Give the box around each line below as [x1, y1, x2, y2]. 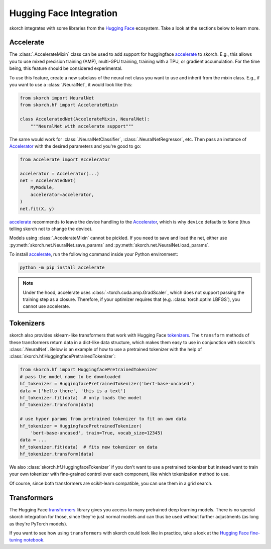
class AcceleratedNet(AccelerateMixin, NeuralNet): [20, 116, 150, 122]
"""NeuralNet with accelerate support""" [30, 123, 134, 129]
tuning [9, 537, 23, 543]
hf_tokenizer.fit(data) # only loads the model [20, 395, 142, 400]
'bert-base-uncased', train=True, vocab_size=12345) [30, 430, 163, 435]
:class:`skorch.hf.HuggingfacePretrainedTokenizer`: [9, 353, 116, 359]
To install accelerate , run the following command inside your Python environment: [9, 251, 178, 257]
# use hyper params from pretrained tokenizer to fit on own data [20, 416, 187, 422]
